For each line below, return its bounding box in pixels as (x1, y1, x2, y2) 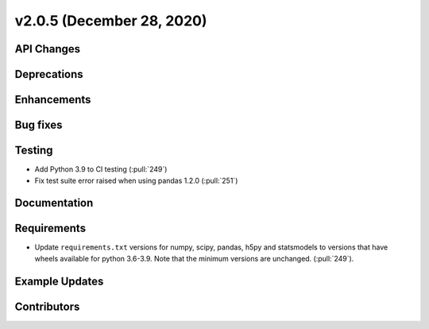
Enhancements (14, 93, 91, 106)
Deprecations (14, 68, 83, 81)
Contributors (14, 300, 80, 313)
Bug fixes (14, 118, 63, 132)
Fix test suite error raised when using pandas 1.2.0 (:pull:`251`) (34, 176, 238, 185)
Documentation (14, 196, 94, 210)
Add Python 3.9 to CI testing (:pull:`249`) (34, 164, 168, 174)
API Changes (14, 42, 81, 56)
